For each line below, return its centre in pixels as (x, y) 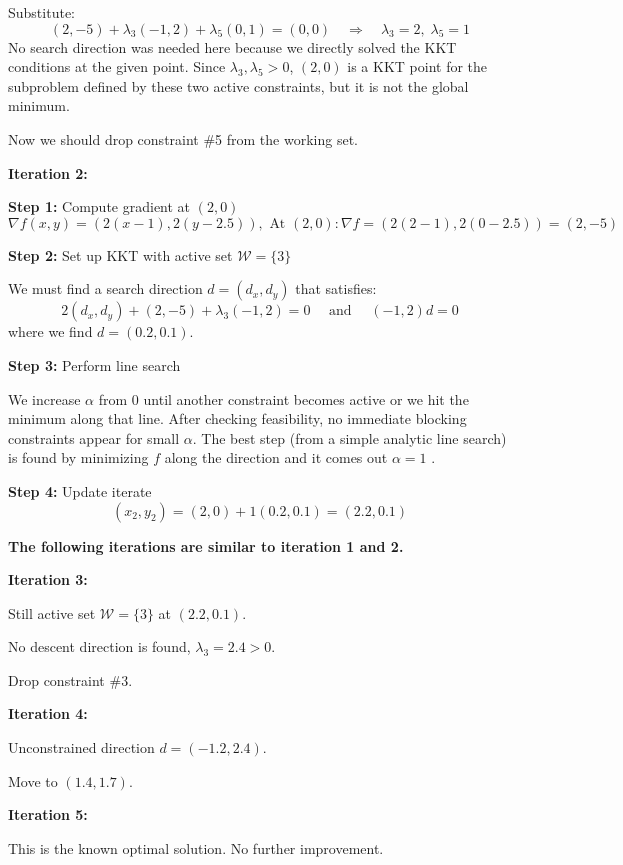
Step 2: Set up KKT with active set (120, 254)
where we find (50, 331)
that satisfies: (336, 288)
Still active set (52, 612)
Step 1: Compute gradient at (99, 206)
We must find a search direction (105, 288)
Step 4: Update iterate (80, 490)
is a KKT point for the (417, 66)
